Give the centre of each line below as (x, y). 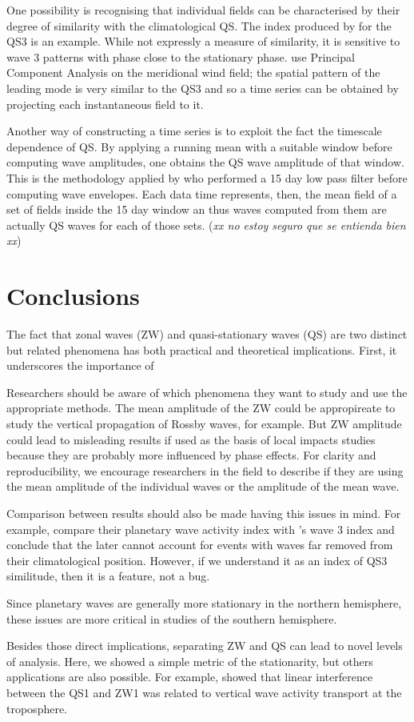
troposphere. (37, 708)
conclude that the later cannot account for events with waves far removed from (200, 545)
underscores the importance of (80, 365)
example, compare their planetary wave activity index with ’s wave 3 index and (201, 529)
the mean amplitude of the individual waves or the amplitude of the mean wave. (203, 486)
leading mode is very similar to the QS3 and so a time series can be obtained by (203, 88)
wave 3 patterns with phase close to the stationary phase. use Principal (181, 56)
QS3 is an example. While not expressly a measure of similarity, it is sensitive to (203, 41)
